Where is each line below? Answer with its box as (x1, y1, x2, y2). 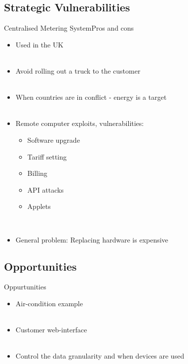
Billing (27, 168, 47, 178)
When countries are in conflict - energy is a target (15, 92, 167, 102)
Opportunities (4, 258, 77, 274)
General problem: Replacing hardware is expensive (15, 234, 168, 244)
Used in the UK (15, 39, 64, 49)
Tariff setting (27, 151, 67, 162)
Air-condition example (15, 298, 83, 308)
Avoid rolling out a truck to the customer (15, 65, 141, 76)
